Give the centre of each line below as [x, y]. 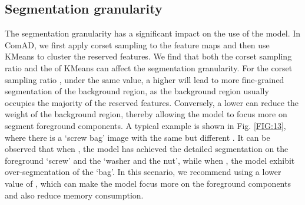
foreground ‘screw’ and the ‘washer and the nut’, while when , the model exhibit [150, 160]
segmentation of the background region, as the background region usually [137, 91]
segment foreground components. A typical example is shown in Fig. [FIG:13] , [145, 125]
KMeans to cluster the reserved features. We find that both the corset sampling [148, 56]
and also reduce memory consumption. [74, 195]
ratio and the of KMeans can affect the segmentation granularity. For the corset [149, 67]
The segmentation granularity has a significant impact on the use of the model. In [153, 33]
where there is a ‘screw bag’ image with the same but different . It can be [137, 137]
